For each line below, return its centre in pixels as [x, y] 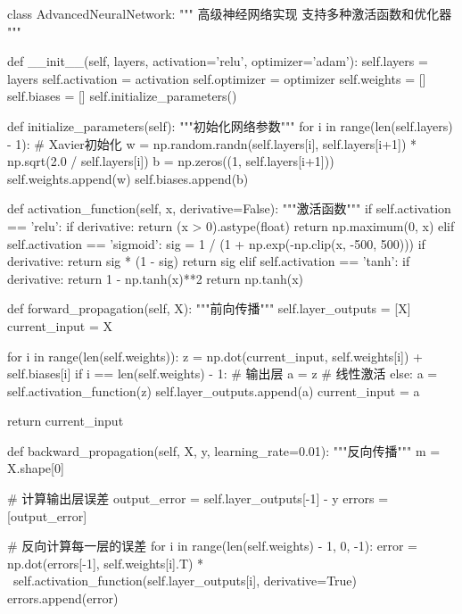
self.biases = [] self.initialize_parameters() [122, 96]
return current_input [66, 421]
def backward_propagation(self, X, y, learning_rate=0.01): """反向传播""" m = [224, 450]
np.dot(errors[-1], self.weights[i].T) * [106, 563]
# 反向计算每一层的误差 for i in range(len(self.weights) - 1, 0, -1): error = [212, 546]
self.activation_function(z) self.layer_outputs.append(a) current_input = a [214, 390]
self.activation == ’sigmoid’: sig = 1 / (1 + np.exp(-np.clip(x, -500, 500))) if [216, 243]
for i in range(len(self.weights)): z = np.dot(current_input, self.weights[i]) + [215, 356]
